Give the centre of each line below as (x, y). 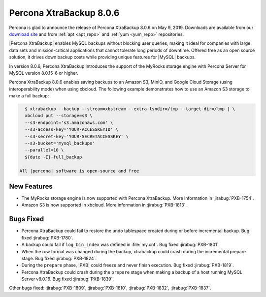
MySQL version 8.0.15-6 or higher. (44, 73)
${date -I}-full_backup (53, 157)
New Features (31, 186)
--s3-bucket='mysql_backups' (60, 143)
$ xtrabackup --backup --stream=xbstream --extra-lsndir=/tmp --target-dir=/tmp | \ (130, 109)
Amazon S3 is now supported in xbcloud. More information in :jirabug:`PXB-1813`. (104, 205)
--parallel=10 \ (44, 150)
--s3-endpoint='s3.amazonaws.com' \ (69, 122)
